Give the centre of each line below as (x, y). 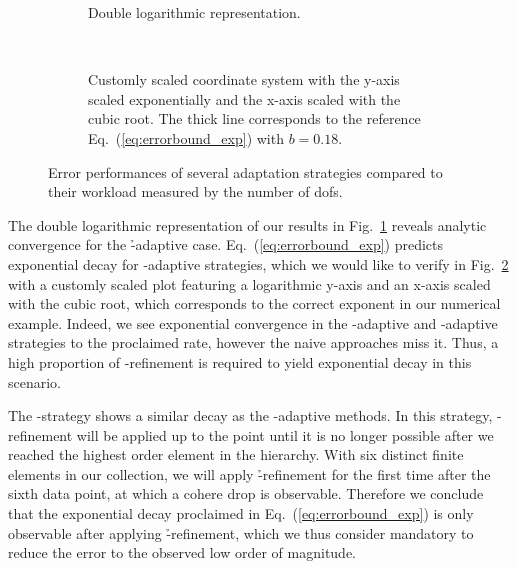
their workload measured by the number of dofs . (195, 191)
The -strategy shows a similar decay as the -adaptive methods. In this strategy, (250, 415)
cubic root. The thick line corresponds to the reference (254, 118)
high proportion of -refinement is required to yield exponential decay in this (240, 361)
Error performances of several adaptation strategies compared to (245, 171)
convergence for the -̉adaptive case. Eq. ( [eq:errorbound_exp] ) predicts (226, 244)
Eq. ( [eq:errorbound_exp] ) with (186, 137)
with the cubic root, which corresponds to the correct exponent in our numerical (254, 303)
